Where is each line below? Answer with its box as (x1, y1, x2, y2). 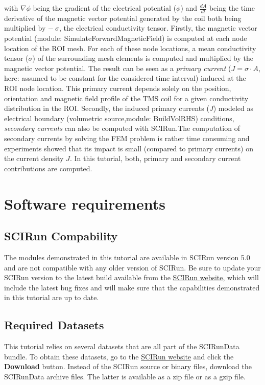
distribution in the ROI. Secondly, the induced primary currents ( (4, 103, 209, 114)
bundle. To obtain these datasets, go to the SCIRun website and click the (4, 351, 234, 361)
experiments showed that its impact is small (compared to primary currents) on (4, 143, 253, 153)
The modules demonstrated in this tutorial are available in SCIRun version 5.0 (4, 252, 250, 262)
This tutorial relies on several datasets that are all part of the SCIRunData (4, 341, 239, 352)
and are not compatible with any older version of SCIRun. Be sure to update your (4, 262, 261, 273)
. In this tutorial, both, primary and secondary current (69, 153, 241, 164)
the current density (4, 153, 64, 164)
